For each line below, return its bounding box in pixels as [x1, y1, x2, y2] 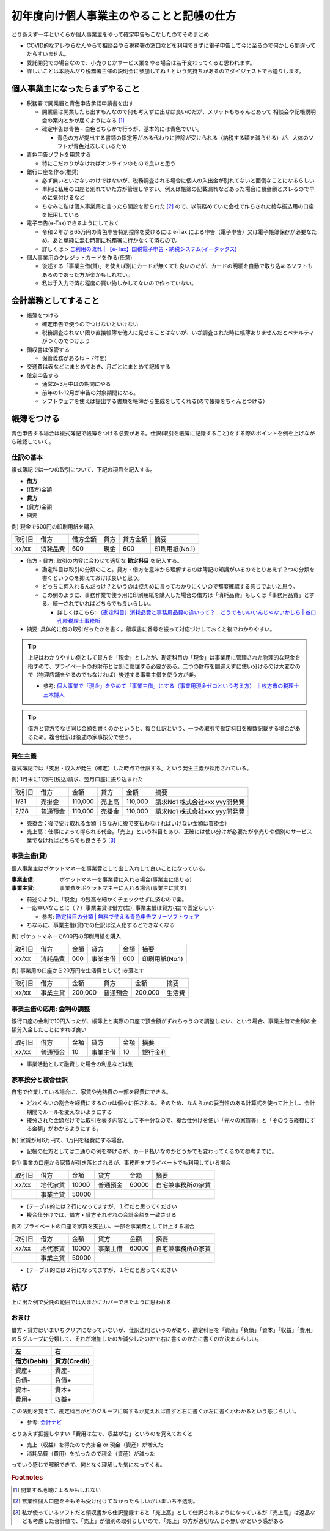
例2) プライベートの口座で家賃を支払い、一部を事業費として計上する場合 [11, 1222, 195, 1230]
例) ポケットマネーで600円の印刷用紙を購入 [11, 933, 122, 940]
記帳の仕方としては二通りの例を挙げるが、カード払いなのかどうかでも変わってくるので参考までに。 [26, 1148, 277, 1155]
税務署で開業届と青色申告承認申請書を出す [26, 100, 134, 107]
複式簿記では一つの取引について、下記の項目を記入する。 [11, 466, 156, 473]
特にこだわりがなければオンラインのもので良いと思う [42, 159, 176, 167]
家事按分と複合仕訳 [11, 1075, 68, 1084]
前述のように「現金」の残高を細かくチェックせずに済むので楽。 [26, 895, 188, 903]
